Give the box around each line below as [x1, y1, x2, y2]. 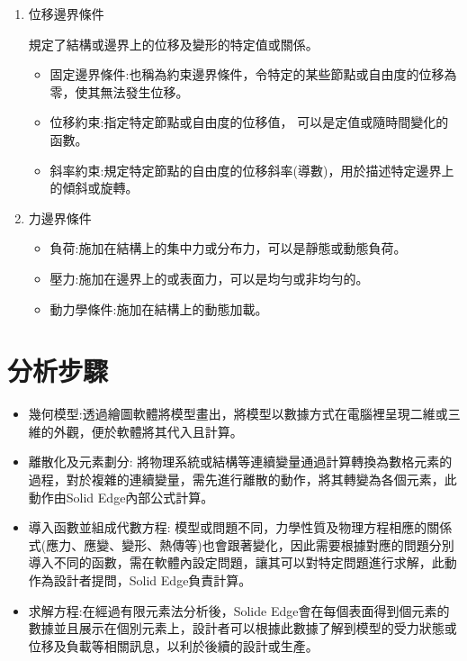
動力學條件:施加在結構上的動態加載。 [49, 299, 268, 318]
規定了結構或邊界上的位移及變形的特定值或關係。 [28, 34, 319, 53]
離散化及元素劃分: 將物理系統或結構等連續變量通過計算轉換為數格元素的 [28, 452, 453, 471]
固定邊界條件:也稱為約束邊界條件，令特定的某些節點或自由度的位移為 [49, 65, 457, 84]
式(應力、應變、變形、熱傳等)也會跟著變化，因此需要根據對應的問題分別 [28, 535, 454, 554]
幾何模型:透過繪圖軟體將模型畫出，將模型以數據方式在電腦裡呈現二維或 [28, 404, 448, 423]
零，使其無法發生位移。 [49, 82, 189, 101]
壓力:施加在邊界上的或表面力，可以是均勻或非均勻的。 [49, 268, 369, 287]
